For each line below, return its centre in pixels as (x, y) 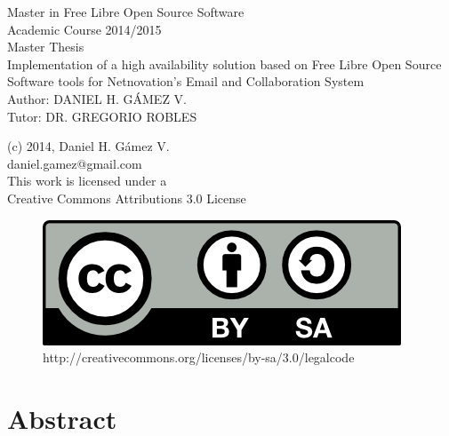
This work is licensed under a (87, 181)
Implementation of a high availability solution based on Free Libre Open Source (224, 63)
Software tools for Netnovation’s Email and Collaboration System (186, 81)
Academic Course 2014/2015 (84, 29)
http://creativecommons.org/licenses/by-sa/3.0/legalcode (199, 357)
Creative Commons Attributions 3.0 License (127, 198)
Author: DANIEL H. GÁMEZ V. (97, 98)
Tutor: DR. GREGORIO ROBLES (102, 116)
